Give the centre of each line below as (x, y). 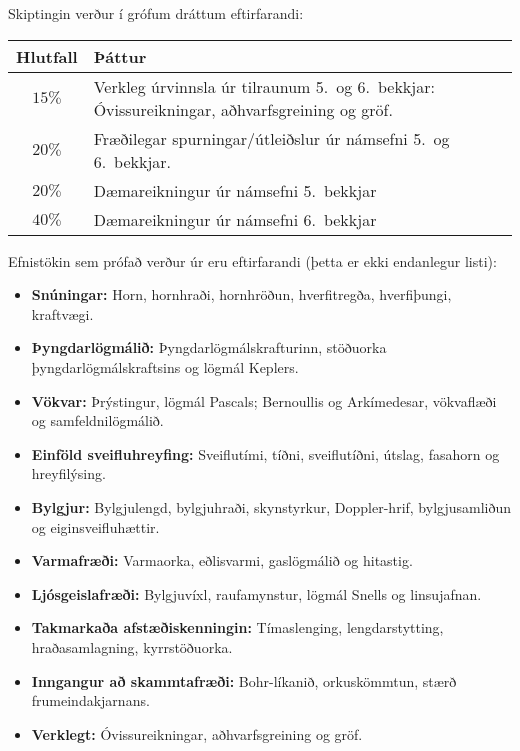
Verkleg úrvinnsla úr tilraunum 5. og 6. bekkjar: (264, 86)
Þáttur (120, 56)
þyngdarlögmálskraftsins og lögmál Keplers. (165, 366)
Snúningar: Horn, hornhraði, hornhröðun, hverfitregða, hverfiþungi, (241, 294)
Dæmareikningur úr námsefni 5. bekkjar (235, 190)
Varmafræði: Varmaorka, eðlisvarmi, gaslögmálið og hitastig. (222, 560)
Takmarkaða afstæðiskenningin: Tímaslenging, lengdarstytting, (237, 627)
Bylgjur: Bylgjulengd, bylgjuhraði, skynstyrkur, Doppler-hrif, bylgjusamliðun (271, 506)
